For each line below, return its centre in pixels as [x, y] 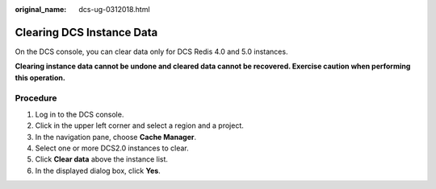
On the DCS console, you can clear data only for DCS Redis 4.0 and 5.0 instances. [151, 51]
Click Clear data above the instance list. [102, 159]
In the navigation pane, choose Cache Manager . [116, 137]
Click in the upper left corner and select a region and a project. [139, 125]
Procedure [36, 98]
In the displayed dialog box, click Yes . [98, 171]
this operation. [40, 77]
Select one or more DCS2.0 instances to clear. [112, 148]
